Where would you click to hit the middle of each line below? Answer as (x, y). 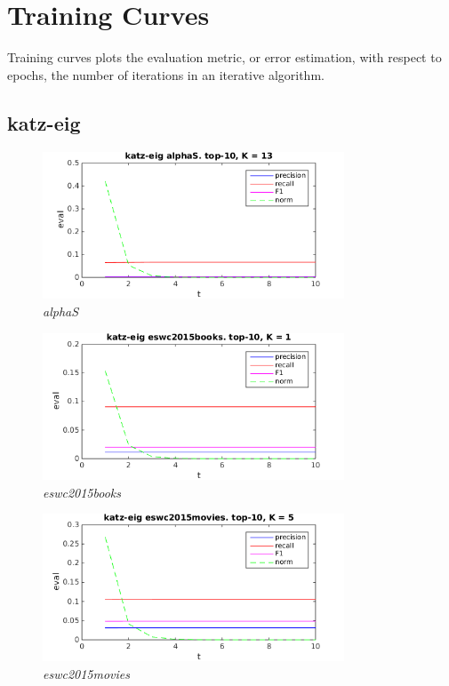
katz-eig (44, 122)
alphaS (61, 311)
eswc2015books (82, 492)
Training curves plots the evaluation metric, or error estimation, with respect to (224, 57)
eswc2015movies (87, 673)
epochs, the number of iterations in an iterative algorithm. (166, 74)
